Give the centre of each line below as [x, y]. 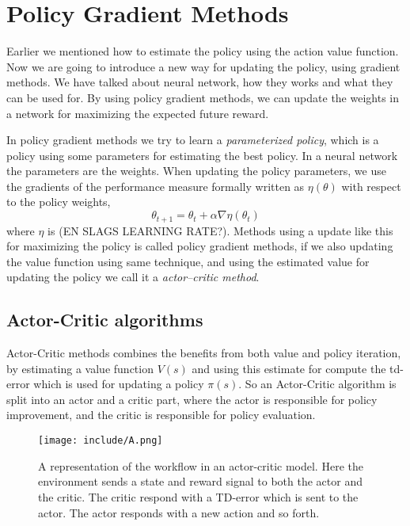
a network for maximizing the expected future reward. [138, 113]
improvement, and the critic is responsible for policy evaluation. [161, 415]
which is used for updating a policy [119, 384]
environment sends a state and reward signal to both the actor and [200, 481]
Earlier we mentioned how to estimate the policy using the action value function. [203, 51]
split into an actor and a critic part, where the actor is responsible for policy [192, 399]
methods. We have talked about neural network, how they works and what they [200, 82]
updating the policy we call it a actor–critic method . [133, 277]
